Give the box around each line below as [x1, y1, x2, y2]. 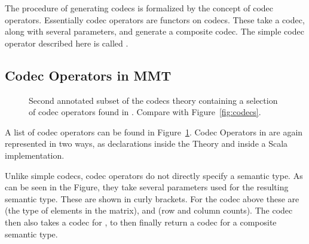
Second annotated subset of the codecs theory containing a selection [29, 94, 278, 106]
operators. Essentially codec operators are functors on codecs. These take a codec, [5, 13, 305, 26]
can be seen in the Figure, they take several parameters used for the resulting [5, 181, 289, 193]
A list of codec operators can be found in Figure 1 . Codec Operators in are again [5, 125, 303, 138]
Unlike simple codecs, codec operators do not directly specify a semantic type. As [5, 169, 303, 181]
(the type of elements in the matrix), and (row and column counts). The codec [5, 204, 293, 217]
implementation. [5, 149, 65, 161]
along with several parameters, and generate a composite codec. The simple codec [5, 25, 304, 38]
